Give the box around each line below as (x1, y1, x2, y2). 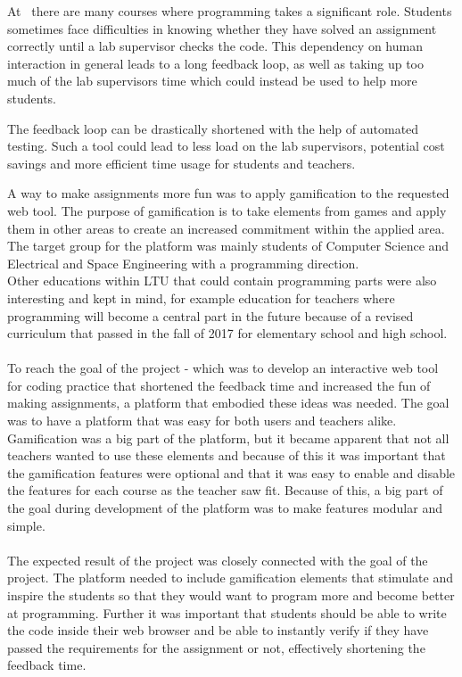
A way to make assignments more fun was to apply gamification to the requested (7, 184, 450, 202)
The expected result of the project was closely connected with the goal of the (7, 550, 428, 569)
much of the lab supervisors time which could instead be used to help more (7, 71, 417, 90)
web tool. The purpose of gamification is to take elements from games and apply (7, 201, 447, 219)
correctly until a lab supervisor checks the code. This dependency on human (7, 37, 423, 55)
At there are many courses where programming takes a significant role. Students (7, 2, 452, 20)
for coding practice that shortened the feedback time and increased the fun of (7, 376, 431, 394)
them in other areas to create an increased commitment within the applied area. (7, 219, 445, 237)
